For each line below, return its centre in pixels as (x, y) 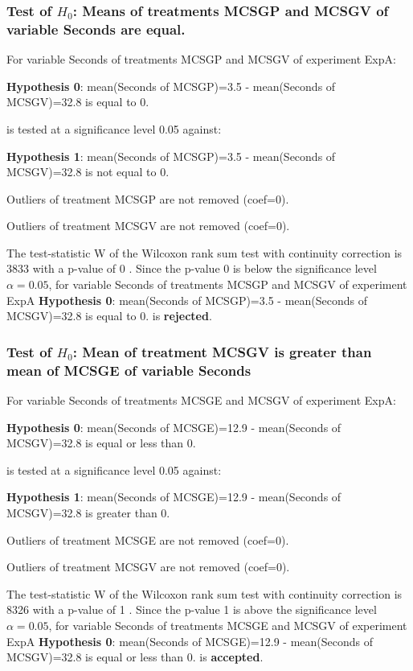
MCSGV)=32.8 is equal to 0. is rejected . (109, 316)
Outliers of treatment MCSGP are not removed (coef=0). (148, 198)
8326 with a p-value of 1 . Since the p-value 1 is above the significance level (192, 609)
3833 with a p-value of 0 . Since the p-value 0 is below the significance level (192, 268)
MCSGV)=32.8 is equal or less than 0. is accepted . (135, 657)
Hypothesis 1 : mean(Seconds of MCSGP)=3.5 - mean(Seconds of (171, 156)
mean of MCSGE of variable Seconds (129, 370)
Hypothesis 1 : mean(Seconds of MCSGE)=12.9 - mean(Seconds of (174, 497)
